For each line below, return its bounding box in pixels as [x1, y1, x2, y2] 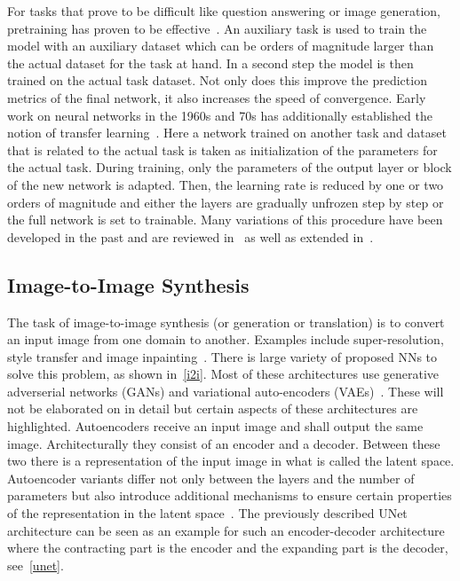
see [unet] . [7, 555, 64, 574]
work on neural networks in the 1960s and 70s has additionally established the [7, 106, 432, 124]
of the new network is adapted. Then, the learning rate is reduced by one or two [7, 175, 444, 193]
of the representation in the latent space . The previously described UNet [7, 504, 408, 522]
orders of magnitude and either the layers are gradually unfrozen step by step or [7, 192, 444, 211]
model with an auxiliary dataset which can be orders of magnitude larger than [7, 36, 434, 55]
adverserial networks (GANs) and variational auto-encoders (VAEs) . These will [7, 381, 444, 400]
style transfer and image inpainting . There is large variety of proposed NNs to [7, 347, 438, 365]
